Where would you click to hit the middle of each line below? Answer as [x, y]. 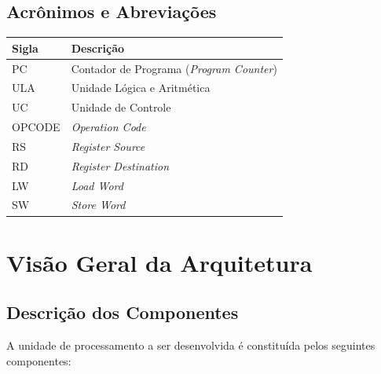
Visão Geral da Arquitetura [159, 262]
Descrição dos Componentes [123, 312]
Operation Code [108, 127]
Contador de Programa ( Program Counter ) [174, 68]
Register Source [108, 146]
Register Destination [120, 165]
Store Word [98, 205]
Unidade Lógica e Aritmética [141, 88]
